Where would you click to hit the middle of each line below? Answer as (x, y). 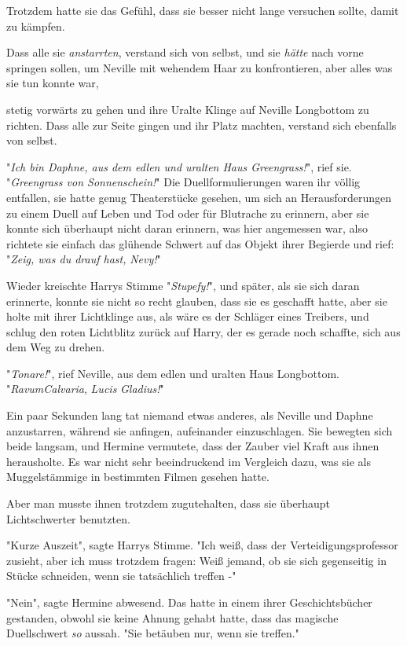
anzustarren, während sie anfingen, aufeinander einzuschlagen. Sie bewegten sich (200, 430)
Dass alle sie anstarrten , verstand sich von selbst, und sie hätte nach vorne (185, 52)
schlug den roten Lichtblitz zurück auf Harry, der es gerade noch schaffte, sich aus (203, 331)
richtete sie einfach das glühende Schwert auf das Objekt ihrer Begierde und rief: (200, 243)
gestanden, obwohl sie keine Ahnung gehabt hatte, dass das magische (172, 617)
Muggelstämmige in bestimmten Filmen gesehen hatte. (138, 477)
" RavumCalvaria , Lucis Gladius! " (85, 389)
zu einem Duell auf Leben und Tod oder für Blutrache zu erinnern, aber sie (188, 213)
